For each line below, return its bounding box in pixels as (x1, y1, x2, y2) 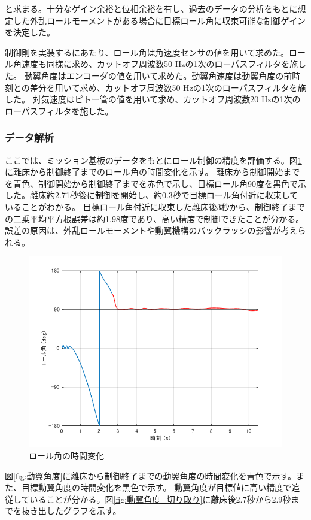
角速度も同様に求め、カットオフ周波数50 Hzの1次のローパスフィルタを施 (13, 58, 298, 70)
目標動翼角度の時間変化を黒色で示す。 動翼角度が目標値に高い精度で (21, 481, 292, 494)
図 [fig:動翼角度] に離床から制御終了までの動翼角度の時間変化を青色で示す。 (5, 469, 297, 482)
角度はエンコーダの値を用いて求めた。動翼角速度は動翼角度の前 (41, 69, 292, 81)
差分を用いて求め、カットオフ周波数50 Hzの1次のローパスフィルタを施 (29, 81, 306, 93)
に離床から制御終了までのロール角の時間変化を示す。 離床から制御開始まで (5, 165, 300, 178)
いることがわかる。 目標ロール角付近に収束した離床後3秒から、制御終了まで (5, 200, 305, 213)
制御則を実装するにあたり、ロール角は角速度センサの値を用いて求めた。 (5, 46, 289, 58)
